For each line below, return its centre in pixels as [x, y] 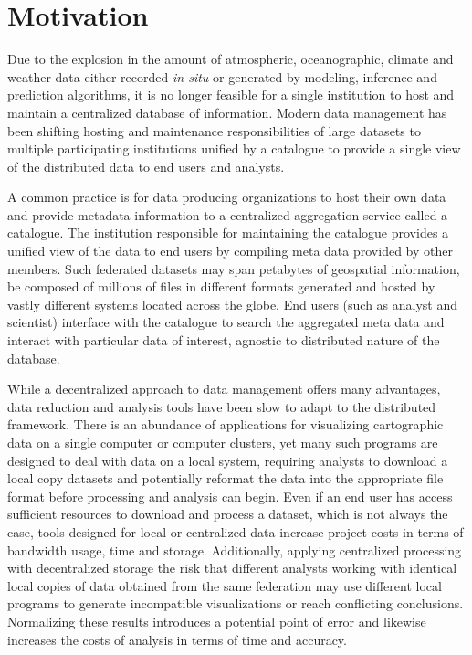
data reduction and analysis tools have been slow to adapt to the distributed [222, 406]
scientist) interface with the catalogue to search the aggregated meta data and [226, 322]
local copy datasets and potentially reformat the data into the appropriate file [226, 478]
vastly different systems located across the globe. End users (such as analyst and [233, 304]
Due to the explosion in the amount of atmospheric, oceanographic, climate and [231, 59]
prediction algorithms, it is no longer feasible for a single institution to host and [231, 95]
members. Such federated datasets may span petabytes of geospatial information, [234, 268]
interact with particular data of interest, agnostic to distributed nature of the [224, 340]
